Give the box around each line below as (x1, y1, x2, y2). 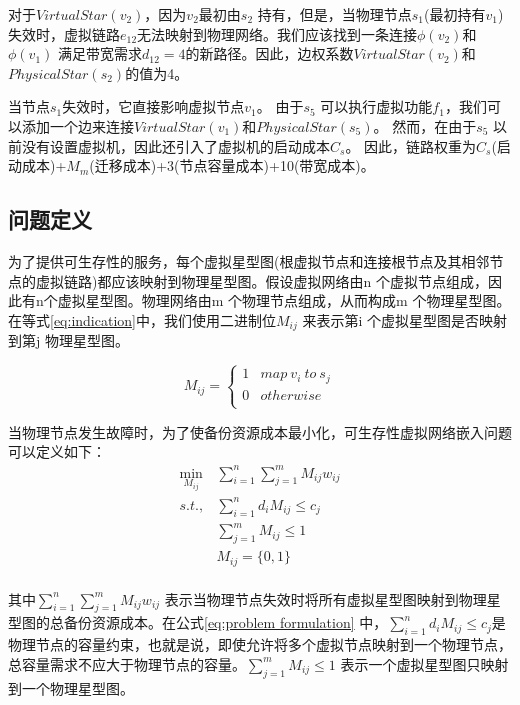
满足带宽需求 (57, 43, 142, 64)
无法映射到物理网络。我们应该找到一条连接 (137, 23, 418, 44)
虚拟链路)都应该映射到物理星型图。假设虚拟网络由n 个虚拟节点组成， (35, 270, 488, 291)
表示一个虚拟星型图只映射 (340, 653, 509, 674)
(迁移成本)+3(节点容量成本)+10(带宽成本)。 (89, 155, 375, 176)
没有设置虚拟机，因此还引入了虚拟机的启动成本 (21, 135, 330, 156)
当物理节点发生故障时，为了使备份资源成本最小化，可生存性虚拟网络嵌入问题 (8, 421, 512, 442)
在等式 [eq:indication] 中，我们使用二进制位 (8, 309, 276, 330)
